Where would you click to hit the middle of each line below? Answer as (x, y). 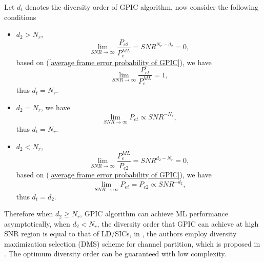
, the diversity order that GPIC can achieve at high (178, 223)
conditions (20, 17)
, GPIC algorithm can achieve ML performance (154, 214)
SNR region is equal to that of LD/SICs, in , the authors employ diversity (120, 234)
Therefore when (29, 214)
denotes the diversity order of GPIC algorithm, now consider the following (142, 7)
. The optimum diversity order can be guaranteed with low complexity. (115, 254)
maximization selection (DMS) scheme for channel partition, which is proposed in (132, 243)
